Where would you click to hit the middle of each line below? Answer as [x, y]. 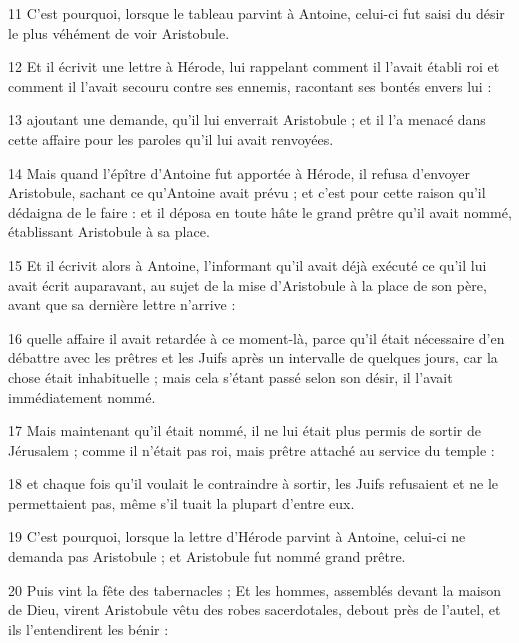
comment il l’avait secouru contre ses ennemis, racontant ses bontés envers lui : [250, 85]
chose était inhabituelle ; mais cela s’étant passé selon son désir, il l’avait [230, 376]
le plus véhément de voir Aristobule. [119, 32]
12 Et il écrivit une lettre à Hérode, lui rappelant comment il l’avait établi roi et [254, 66]
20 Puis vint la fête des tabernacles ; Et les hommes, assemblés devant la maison [254, 589]
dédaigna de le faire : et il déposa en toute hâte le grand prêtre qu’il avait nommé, [260, 211]
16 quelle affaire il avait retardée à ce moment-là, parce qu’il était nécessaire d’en [256, 337]
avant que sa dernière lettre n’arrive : [122, 304]
